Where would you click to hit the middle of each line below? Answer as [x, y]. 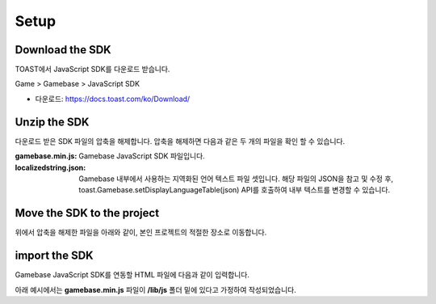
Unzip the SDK [52, 122]
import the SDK [54, 256]
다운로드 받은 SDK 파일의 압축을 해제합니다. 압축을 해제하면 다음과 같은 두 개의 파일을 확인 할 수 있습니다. [180, 141]
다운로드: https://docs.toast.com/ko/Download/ [113, 99]
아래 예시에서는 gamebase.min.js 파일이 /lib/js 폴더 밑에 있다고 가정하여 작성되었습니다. [155, 289]
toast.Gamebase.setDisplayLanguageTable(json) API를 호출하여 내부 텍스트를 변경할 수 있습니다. [235, 190]
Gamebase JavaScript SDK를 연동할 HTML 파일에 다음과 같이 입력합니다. [132, 275]
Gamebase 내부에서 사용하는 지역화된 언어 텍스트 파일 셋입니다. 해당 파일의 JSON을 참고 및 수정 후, [236, 179]
